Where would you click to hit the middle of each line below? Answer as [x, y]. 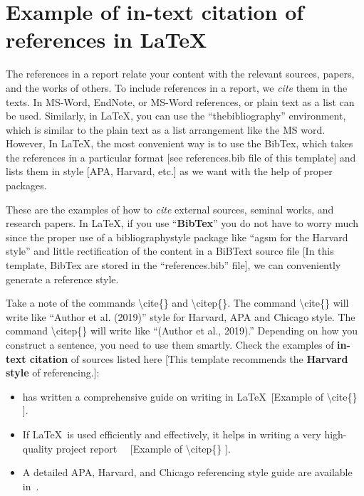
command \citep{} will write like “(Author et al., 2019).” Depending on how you [182, 331]
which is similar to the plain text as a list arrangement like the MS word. [166, 129]
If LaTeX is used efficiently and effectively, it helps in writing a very [172, 434]
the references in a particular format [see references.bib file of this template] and [181, 157]
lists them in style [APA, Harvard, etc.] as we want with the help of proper [169, 171]
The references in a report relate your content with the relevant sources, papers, [180, 74]
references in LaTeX [106, 39]
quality [38, 448]
